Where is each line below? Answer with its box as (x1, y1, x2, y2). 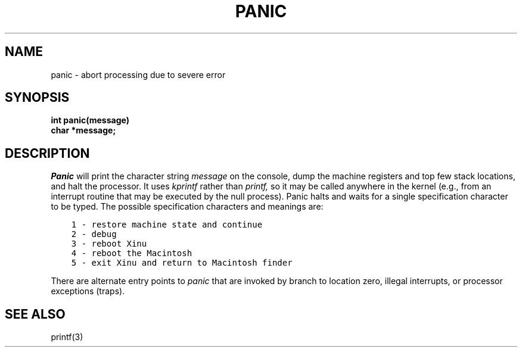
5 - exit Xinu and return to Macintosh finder (71, 258, 293, 268)
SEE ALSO (5, 306, 66, 322)
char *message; (51, 125, 116, 136)
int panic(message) (51, 115, 129, 126)
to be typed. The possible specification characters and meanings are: (51, 201, 324, 212)
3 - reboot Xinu (71, 239, 147, 249)
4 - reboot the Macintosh (71, 248, 192, 258)
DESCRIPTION (5, 145, 90, 161)
